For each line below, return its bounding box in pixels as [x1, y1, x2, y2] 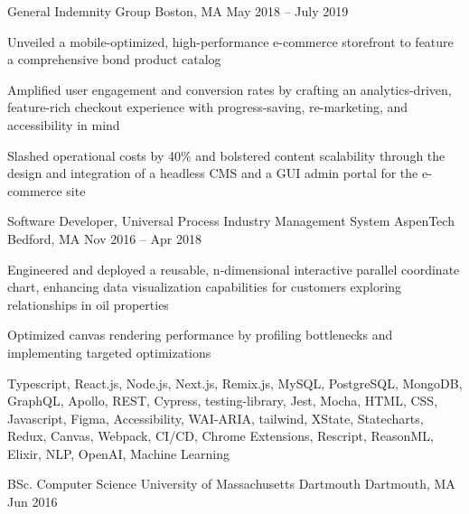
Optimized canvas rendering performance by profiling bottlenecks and [7, 325, 393, 344]
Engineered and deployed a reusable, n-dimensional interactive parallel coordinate [7, 259, 460, 278]
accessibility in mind [7, 115, 120, 134]
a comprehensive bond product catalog [7, 50, 221, 69]
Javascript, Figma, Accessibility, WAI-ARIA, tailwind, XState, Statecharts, [7, 408, 424, 427]
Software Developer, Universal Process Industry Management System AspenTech [7, 211, 455, 230]
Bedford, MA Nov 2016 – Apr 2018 [7, 229, 202, 248]
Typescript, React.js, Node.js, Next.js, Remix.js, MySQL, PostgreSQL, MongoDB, [7, 373, 463, 392]
